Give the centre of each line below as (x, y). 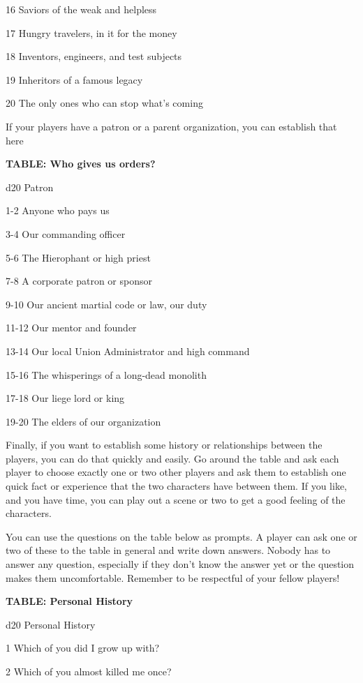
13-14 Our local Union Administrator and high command (128, 351)
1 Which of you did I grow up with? (83, 648)
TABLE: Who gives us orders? (81, 164)
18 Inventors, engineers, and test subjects (94, 56)
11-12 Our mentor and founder (71, 328)
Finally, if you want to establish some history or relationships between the (164, 445)
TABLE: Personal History (69, 601)
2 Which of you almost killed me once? (89, 671)
